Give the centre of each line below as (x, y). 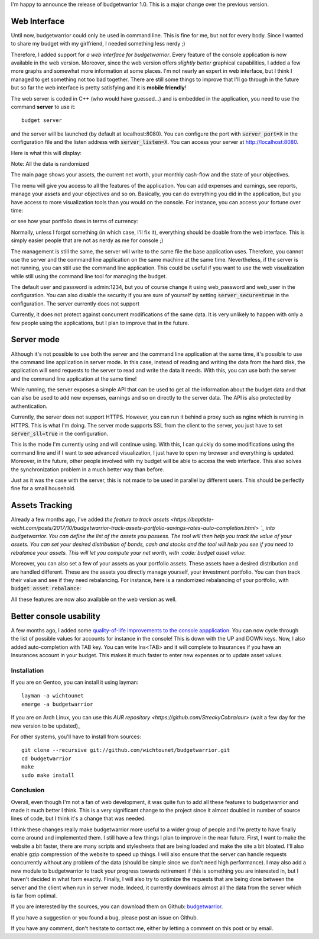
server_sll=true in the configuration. (60, 434)
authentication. (29, 406)
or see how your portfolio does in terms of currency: (74, 221)
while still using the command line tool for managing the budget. (89, 276)
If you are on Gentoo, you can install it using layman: (75, 682)
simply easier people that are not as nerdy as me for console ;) (87, 240)
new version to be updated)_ (46, 726)
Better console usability (56, 616)
